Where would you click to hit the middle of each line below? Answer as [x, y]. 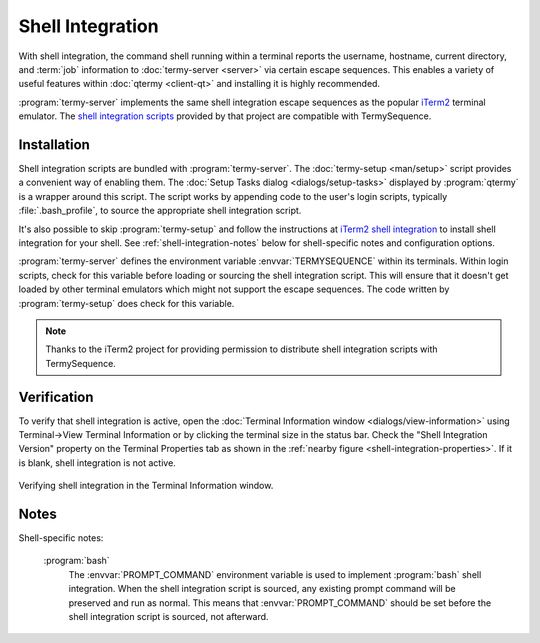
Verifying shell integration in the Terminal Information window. [146, 486]
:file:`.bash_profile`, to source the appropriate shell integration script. [160, 211]
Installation [54, 144]
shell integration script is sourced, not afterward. [168, 617]
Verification [56, 396]
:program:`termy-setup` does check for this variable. [126, 303]
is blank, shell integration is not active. [97, 462]
